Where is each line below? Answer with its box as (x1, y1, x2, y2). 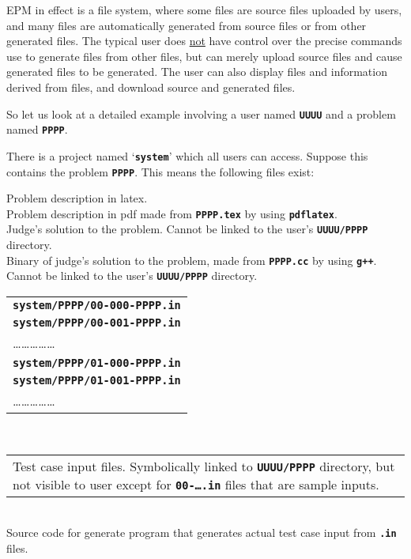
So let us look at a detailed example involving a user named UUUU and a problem (6, 105, 396, 122)
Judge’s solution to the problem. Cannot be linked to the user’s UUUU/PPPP (6, 221, 368, 237)
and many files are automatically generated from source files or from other (6, 17, 367, 33)
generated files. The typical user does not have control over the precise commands (6, 32, 402, 49)
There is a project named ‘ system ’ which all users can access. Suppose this (6, 147, 368, 164)
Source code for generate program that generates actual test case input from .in (6, 524, 397, 541)
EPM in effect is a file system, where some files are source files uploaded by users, (6, 2, 402, 17)
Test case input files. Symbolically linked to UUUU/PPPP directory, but (13, 456, 395, 475)
